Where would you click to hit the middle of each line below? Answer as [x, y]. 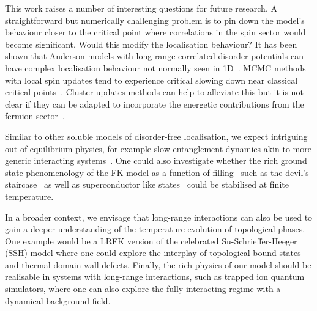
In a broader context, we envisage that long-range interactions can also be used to [159, 217]
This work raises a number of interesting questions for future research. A [141, 8]
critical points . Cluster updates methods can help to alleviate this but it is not [154, 92]
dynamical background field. [58, 300]
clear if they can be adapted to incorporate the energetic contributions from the [155, 104]
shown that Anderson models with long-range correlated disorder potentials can [154, 56]
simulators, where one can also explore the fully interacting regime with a [143, 289]
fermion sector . [35, 116]
